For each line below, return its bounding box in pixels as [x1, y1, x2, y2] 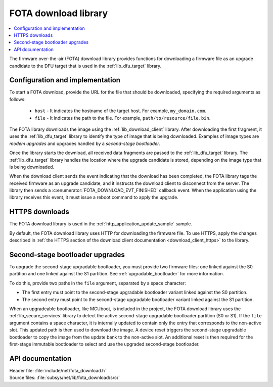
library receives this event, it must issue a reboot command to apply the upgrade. [9, 195, 179, 201]
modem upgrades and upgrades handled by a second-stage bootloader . [9, 140, 161, 147]
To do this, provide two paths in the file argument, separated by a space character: [9, 280, 187, 286]
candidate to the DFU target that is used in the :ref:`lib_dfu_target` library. [9, 63, 162, 69]
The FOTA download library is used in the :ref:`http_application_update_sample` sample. [9, 221, 192, 227]
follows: [9, 96, 26, 102]
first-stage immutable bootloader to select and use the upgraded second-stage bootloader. [9, 341, 200, 347]
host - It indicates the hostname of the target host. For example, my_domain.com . [34, 108, 207, 114]
